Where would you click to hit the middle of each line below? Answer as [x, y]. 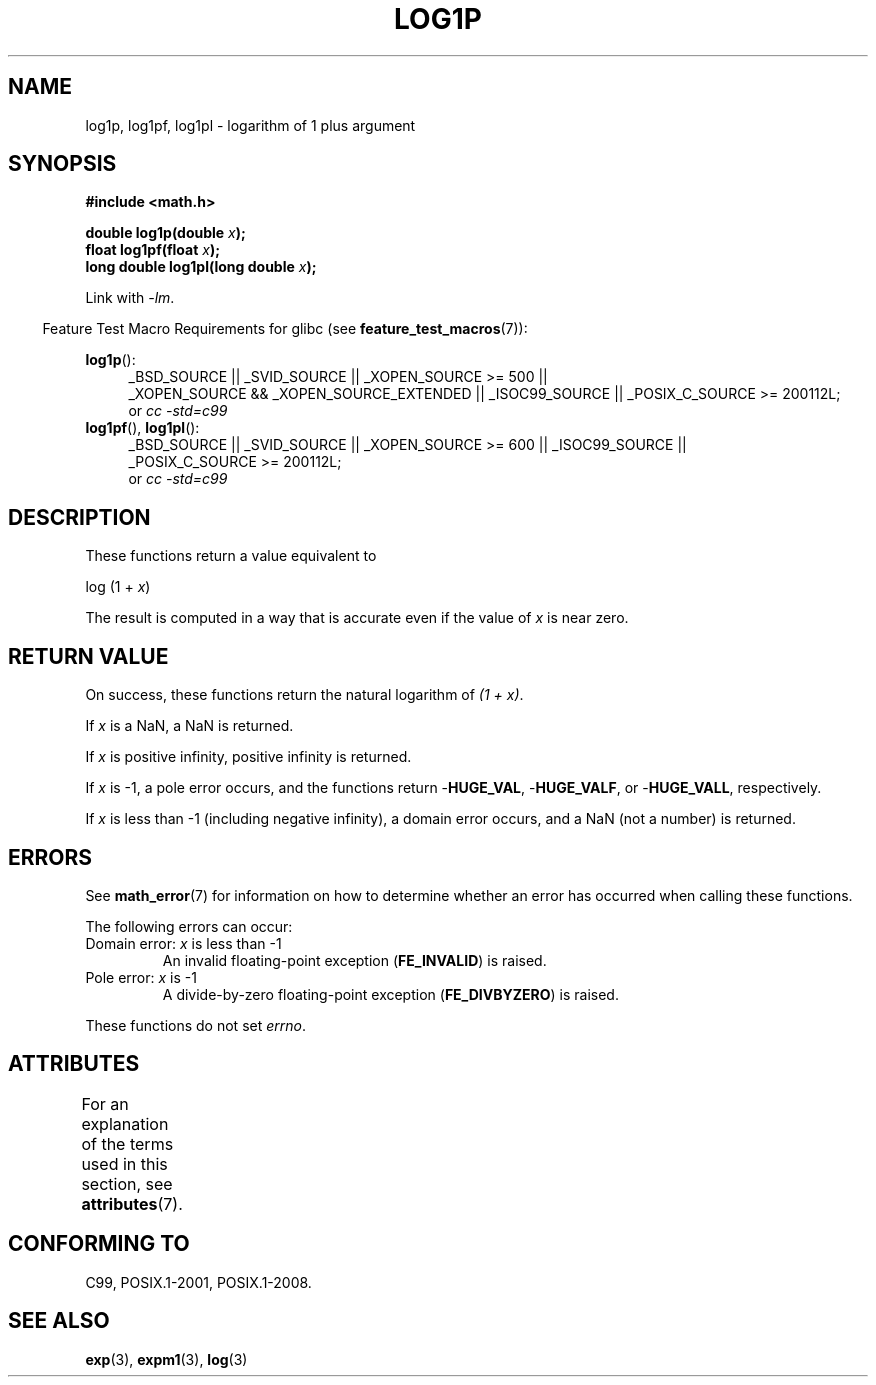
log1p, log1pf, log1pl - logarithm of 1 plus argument [250, 125]
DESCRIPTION [79, 517]
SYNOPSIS [62, 164]
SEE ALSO [59, 1321]
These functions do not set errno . [195, 1025]
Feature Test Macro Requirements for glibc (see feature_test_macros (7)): [285, 329]
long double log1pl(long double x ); [201, 267]
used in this [124, 1163]
